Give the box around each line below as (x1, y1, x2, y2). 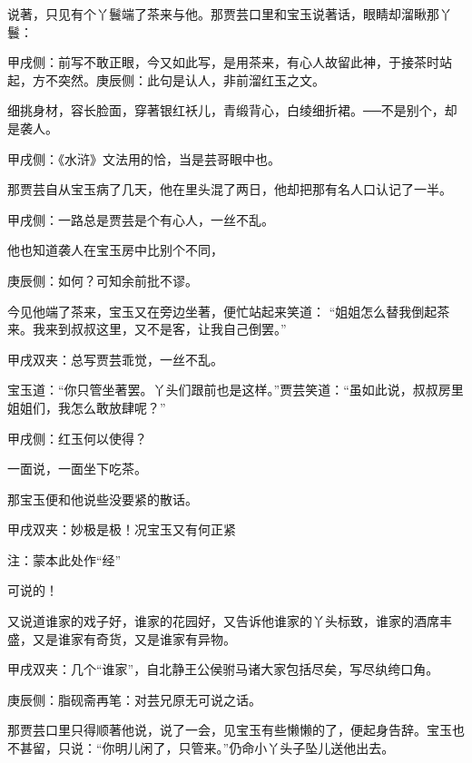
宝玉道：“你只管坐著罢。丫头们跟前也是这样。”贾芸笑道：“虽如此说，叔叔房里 (7, 380, 464, 399)
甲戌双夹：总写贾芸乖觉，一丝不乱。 (7, 349, 223, 368)
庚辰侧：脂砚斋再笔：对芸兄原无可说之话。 (7, 690, 261, 709)
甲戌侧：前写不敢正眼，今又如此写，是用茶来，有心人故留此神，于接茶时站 (7, 53, 452, 72)
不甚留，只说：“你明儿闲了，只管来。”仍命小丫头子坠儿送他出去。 (7, 739, 395, 758)
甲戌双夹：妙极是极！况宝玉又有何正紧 (7, 520, 236, 539)
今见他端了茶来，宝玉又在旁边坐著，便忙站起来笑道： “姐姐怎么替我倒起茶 (7, 301, 450, 320)
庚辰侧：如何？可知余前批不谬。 (7, 270, 198, 289)
